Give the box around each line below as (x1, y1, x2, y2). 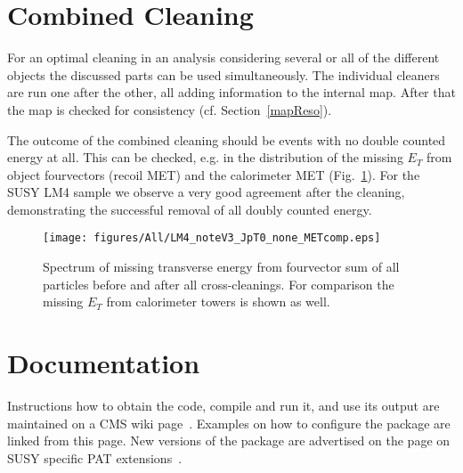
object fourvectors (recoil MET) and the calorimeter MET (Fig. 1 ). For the (7, 165, 420, 183)
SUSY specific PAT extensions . (7, 448, 183, 467)
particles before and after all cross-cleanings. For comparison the (43, 274, 394, 293)
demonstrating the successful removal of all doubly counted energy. (7, 200, 372, 218)
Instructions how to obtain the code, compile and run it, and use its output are (7, 396, 440, 415)
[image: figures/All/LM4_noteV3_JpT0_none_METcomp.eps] (43, 232, 381, 245)
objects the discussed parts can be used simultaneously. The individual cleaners (7, 65, 440, 84)
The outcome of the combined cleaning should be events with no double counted (7, 130, 446, 149)
